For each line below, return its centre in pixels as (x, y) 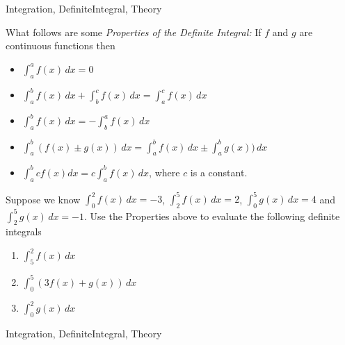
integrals (24, 232)
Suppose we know (43, 199)
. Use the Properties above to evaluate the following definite (212, 216)
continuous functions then (61, 45)
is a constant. (219, 172)
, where (165, 172)
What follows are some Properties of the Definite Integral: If (134, 32)
